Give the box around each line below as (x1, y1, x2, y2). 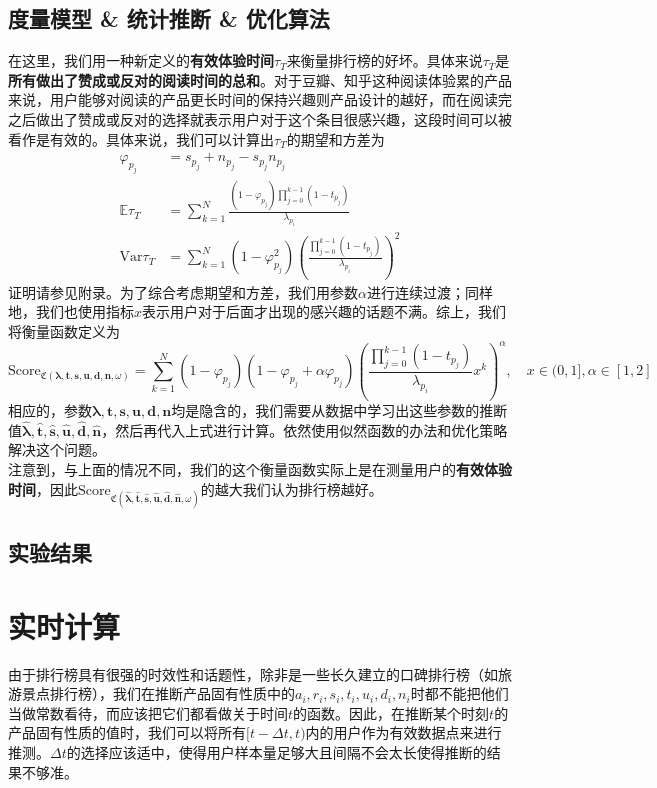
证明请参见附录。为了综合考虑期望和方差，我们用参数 (8, 281, 358, 302)
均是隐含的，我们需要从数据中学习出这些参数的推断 (171, 399, 508, 420)
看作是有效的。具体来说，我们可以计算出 (8, 128, 274, 149)
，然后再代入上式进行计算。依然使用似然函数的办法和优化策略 (101, 419, 508, 440)
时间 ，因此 (8, 478, 78, 499)
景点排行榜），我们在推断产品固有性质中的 (21, 683, 295, 704)
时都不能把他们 (410, 683, 509, 704)
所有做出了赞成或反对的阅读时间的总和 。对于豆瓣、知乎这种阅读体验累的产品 (8, 69, 512, 90)
